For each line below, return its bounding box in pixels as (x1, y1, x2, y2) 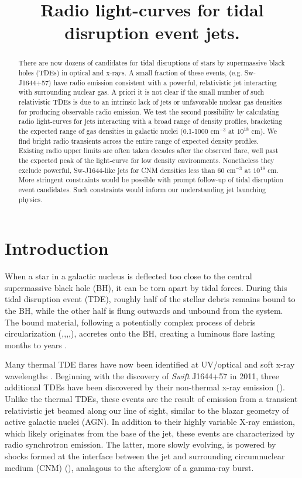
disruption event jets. (64, 20, 240, 44)
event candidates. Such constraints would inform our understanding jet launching (18, 184, 266, 194)
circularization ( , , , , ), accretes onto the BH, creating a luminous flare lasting (5, 327, 275, 340)
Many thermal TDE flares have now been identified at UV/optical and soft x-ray (5, 358, 295, 370)
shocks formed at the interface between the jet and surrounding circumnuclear (5, 450, 285, 462)
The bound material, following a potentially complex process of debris (5, 316, 256, 328)
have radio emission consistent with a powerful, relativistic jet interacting (53, 77, 277, 87)
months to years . (5, 338, 67, 351)
